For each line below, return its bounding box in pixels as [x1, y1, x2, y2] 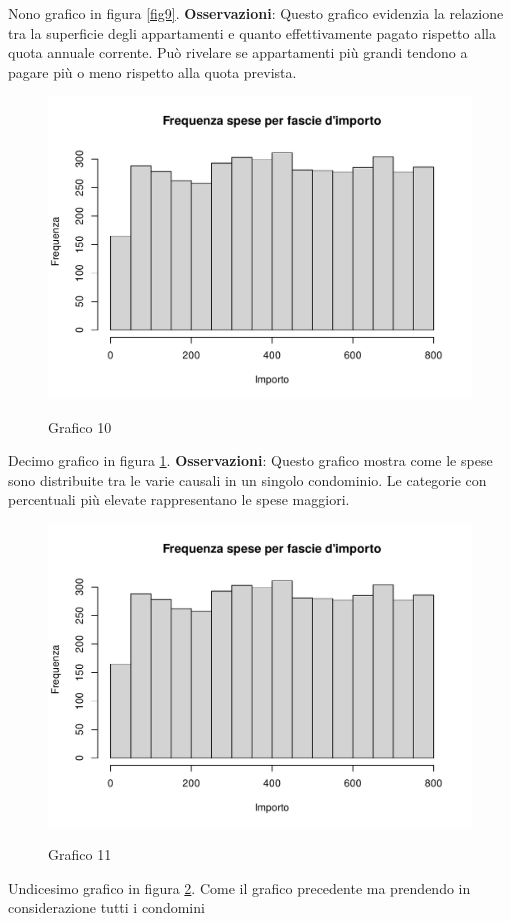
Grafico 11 [48, 844, 112, 865]
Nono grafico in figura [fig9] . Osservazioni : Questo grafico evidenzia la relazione [8, 3, 504, 23]
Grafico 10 [48, 416, 112, 437]
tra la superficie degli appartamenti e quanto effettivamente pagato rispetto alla [8, 22, 496, 43]
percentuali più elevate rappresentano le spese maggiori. [8, 489, 350, 510]
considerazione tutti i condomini [8, 897, 205, 918]
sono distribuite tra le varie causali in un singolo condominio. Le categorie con [8, 469, 487, 490]
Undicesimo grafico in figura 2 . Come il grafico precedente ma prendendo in [8, 877, 471, 898]
